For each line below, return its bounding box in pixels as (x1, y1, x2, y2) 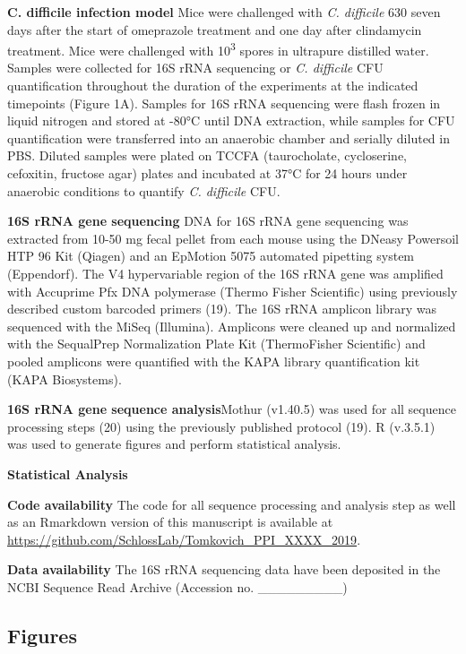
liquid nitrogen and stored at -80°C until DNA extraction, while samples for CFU (7, 111, 455, 130)
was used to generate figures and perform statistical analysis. (7, 435, 341, 453)
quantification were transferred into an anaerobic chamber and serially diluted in (7, 128, 450, 147)
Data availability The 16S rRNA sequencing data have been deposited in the (7, 560, 441, 579)
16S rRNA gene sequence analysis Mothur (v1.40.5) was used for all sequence (7, 400, 456, 418)
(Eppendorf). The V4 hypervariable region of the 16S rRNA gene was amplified (7, 263, 444, 282)
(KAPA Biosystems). (7, 369, 122, 388)
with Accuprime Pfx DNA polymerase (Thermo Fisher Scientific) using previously (7, 281, 458, 300)
